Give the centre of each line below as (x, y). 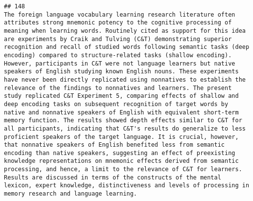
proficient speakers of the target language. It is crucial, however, (121, 137)
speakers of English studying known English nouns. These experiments (121, 72)
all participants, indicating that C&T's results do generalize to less (125, 128)
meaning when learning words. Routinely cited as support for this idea (125, 31)
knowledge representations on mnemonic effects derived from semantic (121, 161)
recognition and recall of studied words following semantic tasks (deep (127, 47)
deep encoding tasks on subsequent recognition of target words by (116, 104)
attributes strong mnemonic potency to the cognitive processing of (118, 23)
